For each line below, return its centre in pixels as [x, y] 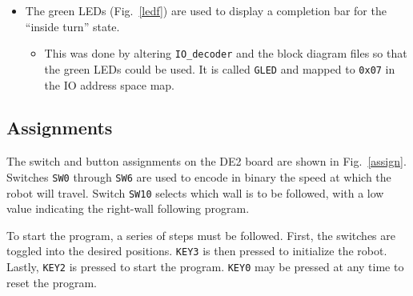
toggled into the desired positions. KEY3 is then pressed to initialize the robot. [197, 251]
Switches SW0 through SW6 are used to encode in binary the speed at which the [199, 176]
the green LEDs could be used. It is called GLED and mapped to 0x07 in [220, 68]
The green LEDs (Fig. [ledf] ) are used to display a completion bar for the [206, 10]
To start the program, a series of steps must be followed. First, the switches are [201, 235]
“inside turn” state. [72, 26]
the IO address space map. [110, 84]
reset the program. [52, 282]
